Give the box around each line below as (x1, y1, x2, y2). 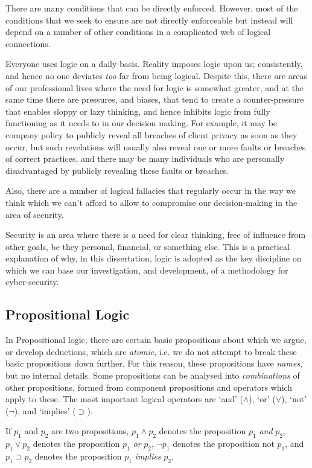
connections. (5, 37, 51, 50)
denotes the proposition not (173, 437, 275, 450)
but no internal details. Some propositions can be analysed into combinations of (5, 369, 300, 382)
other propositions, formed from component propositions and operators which (5, 380, 293, 393)
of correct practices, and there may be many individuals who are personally (5, 152, 285, 165)
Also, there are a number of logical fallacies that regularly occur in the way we (5, 184, 296, 197)
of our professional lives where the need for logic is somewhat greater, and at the (5, 81, 304, 94)
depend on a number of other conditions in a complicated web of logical (5, 25, 271, 38)
